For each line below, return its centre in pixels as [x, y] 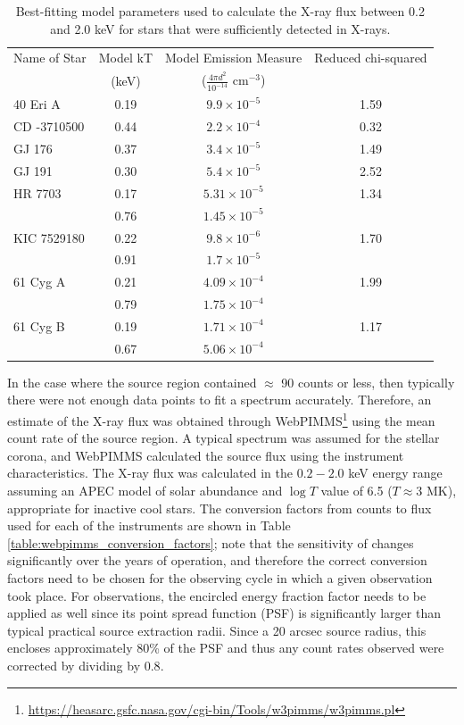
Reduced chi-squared [371, 58]
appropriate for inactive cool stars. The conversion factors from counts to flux [220, 508]
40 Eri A [37, 104]
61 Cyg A [40, 282]
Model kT [126, 58]
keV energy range [395, 473]
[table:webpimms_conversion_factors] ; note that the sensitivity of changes [211, 542]
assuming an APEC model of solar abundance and [145, 491]
